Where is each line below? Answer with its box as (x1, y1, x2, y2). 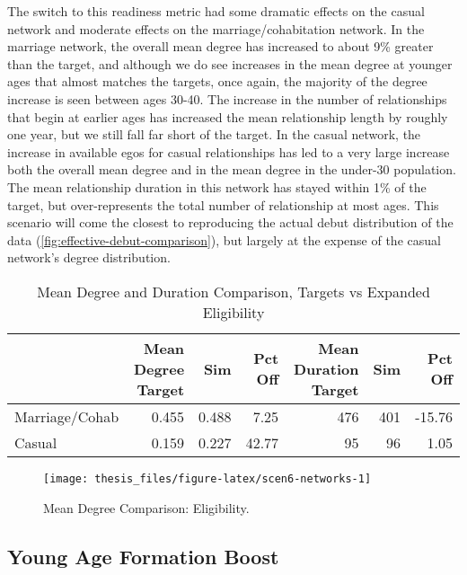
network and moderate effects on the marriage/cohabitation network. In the (7, 19, 425, 38)
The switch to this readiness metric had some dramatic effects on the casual (7, 2, 425, 20)
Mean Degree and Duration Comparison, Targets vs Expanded (37, 280, 430, 302)
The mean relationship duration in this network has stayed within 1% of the (7, 177, 427, 196)
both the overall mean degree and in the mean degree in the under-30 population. (7, 160, 456, 179)
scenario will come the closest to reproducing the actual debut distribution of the (7, 213, 454, 232)
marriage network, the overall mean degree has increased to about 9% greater (7, 37, 434, 56)
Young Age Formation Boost (7, 542, 279, 570)
